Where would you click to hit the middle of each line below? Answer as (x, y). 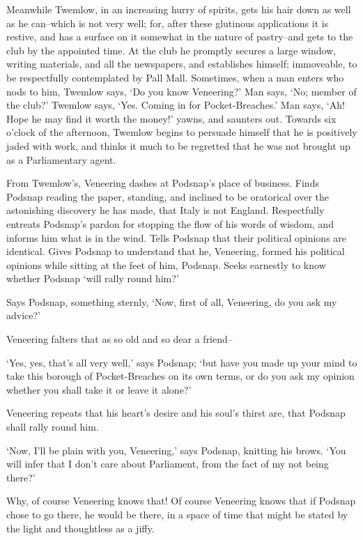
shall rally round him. (53, 427)
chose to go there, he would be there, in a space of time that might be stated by (177, 514)
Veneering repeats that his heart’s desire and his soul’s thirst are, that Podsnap (176, 413)
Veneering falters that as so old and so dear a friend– (119, 339)
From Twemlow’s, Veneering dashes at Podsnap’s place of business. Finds (163, 183)
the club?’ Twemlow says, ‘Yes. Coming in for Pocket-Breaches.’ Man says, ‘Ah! (176, 105)
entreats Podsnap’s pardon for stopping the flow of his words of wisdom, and (170, 223)
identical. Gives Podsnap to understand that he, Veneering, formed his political (176, 251)
